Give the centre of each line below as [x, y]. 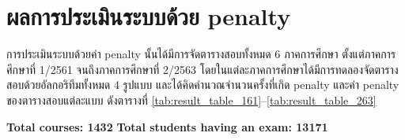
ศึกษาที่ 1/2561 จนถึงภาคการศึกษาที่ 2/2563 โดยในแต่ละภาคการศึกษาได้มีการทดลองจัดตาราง [202, 69]
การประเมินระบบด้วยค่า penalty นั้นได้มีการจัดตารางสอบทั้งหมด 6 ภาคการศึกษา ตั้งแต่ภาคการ [201, 54]
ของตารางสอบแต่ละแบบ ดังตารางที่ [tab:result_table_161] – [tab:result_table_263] [191, 99]
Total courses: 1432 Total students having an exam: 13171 [167, 126]
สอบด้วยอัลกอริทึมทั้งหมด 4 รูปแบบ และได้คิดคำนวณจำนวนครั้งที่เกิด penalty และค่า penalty [203, 85]
